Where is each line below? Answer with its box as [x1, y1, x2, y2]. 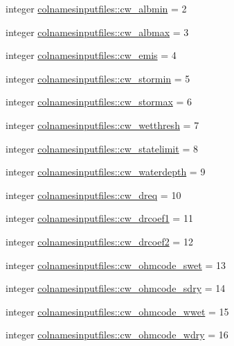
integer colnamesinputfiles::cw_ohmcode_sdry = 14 [6, 281, 226, 295]
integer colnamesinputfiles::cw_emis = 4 [6, 48, 177, 62]
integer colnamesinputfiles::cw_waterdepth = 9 [6, 164, 206, 179]
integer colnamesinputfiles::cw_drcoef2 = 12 [6, 234, 193, 248]
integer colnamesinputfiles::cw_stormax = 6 [6, 94, 192, 109]
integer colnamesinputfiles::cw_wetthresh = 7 [6, 117, 199, 132]
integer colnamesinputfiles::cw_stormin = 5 [6, 71, 190, 85]
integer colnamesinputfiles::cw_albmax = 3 [6, 24, 189, 39]
